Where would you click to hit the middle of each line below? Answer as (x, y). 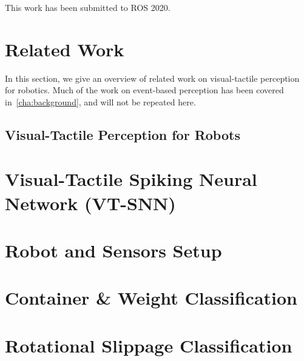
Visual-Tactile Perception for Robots (123, 134)
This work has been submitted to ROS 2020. (88, 7)
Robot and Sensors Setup (113, 250)
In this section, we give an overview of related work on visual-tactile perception (152, 78)
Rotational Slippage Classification (149, 345)
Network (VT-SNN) (90, 203)
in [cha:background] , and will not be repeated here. (100, 101)
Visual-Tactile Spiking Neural (131, 179)
